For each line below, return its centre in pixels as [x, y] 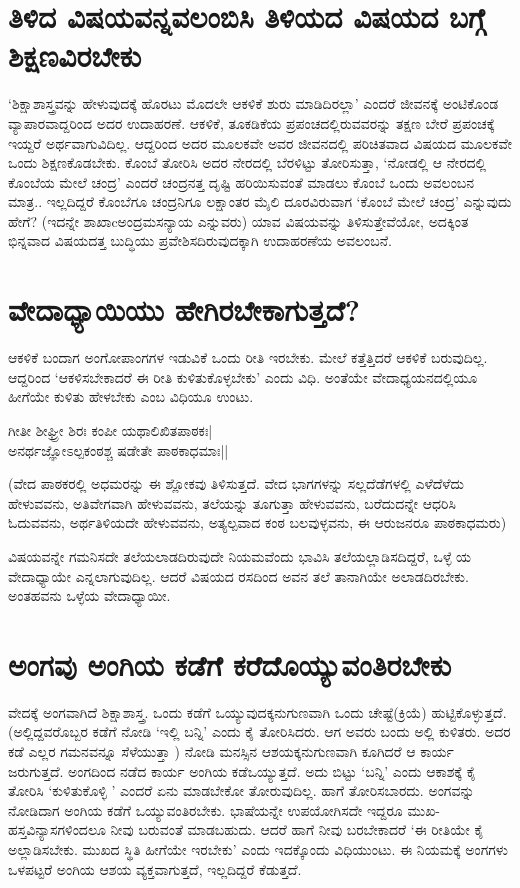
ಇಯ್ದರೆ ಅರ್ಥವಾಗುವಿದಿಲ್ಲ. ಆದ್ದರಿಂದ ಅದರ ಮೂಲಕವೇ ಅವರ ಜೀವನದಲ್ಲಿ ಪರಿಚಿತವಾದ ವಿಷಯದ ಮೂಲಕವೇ [260, 142]
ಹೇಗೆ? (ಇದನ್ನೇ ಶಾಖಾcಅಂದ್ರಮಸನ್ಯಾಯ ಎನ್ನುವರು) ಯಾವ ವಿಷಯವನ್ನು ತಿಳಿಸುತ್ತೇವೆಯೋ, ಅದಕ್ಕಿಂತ [238, 220]
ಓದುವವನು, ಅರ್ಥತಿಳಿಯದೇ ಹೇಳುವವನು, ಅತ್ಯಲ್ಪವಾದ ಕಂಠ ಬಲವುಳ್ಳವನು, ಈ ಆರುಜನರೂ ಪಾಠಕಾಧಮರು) [257, 522]
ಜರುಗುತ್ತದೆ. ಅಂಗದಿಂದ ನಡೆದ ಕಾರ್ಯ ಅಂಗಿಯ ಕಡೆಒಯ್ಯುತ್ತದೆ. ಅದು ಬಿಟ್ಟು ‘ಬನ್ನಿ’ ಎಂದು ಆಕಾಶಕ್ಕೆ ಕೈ [242, 770]
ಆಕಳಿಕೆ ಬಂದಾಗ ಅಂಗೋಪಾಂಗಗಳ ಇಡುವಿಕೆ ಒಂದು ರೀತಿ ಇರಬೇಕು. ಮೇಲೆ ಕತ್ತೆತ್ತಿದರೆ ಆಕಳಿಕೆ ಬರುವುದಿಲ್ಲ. [248, 357]
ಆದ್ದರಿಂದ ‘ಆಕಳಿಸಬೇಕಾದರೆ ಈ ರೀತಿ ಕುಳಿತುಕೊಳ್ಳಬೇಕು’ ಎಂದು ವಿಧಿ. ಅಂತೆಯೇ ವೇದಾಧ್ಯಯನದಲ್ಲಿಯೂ [243, 376]
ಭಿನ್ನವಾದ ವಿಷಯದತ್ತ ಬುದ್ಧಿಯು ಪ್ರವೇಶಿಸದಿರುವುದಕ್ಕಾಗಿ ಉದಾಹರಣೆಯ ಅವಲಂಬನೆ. [200, 240]
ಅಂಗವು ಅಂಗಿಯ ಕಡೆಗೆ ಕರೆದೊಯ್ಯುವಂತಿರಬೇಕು [230, 663]
